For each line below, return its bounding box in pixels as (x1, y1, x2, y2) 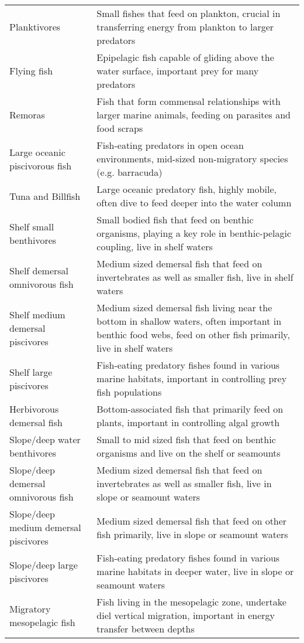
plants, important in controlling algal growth (96, 416, 280, 429)
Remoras (9, 108, 45, 121)
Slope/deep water (9, 433, 81, 446)
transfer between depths (96, 622, 195, 635)
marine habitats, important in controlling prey (96, 372, 287, 385)
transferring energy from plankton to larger (96, 20, 274, 33)
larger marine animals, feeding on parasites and (96, 108, 291, 121)
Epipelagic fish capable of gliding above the (96, 50, 274, 64)
